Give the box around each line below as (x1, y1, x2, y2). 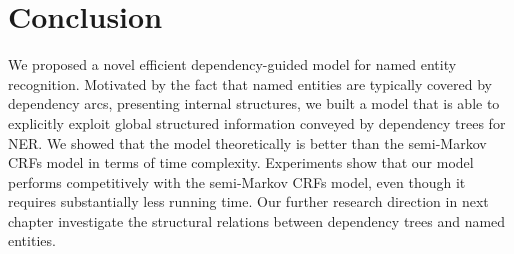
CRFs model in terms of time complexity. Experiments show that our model (8, 152, 474, 173)
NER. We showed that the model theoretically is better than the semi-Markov (8, 132, 487, 153)
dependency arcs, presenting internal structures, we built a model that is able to (8, 93, 500, 114)
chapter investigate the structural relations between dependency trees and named (8, 210, 506, 231)
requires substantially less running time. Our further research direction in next (8, 191, 489, 212)
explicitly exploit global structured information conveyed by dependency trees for (8, 112, 506, 133)
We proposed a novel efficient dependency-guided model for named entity (8, 54, 457, 75)
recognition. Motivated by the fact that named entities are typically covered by (8, 73, 492, 94)
